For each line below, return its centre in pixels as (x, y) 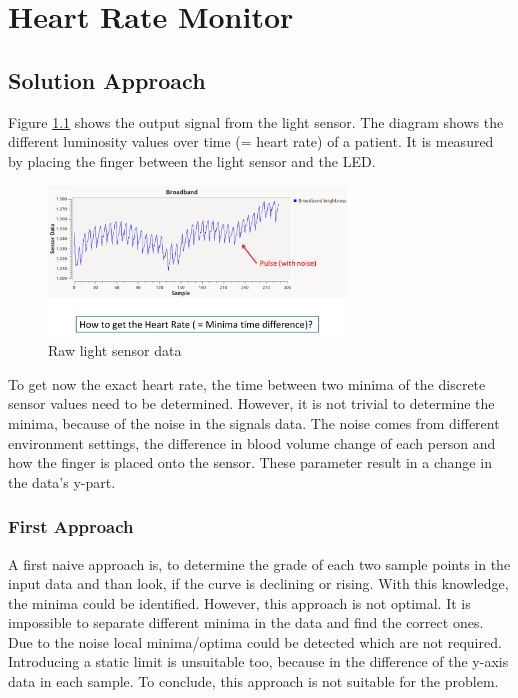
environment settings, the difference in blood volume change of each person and (252, 442)
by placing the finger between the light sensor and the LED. (192, 160)
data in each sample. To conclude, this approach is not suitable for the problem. (253, 681)
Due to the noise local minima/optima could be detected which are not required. (255, 641)
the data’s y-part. (62, 481)
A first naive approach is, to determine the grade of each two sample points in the (259, 563)
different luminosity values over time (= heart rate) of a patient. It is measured (251, 141)
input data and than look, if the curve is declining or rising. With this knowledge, (258, 583)
